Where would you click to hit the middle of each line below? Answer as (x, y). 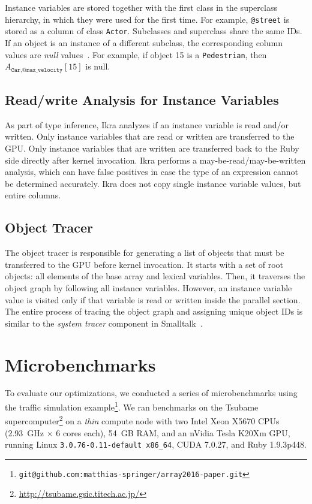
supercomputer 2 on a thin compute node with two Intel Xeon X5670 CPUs (142, 420)
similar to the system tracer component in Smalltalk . (104, 323)
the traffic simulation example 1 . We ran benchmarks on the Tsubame (132, 406)
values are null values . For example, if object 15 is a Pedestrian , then (136, 54)
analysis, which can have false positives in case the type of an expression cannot (152, 172)
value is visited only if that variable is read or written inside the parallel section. (153, 299)
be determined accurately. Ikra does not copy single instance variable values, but (153, 183)
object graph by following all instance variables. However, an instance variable (148, 287)
